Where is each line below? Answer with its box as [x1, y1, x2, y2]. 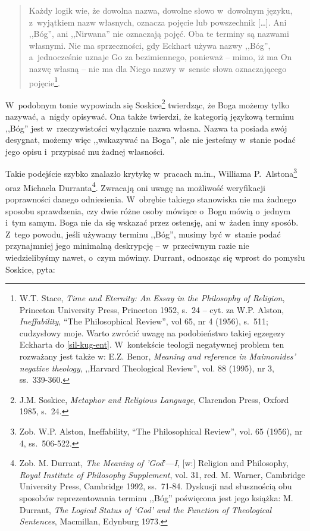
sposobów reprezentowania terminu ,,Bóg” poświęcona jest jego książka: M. [19, 492, 293, 504]
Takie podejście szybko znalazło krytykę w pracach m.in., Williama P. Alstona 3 [5, 165, 298, 180]
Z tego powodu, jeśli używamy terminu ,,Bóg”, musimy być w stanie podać [5, 227, 281, 240]
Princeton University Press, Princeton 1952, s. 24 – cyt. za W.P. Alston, [19, 303, 284, 316]
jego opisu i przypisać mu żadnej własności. [5, 145, 165, 157]
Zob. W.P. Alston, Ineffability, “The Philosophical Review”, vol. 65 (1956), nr [19, 425, 303, 438]
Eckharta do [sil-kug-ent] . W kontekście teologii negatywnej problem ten [19, 338, 284, 351]
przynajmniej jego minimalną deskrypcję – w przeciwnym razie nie [5, 239, 249, 252]
